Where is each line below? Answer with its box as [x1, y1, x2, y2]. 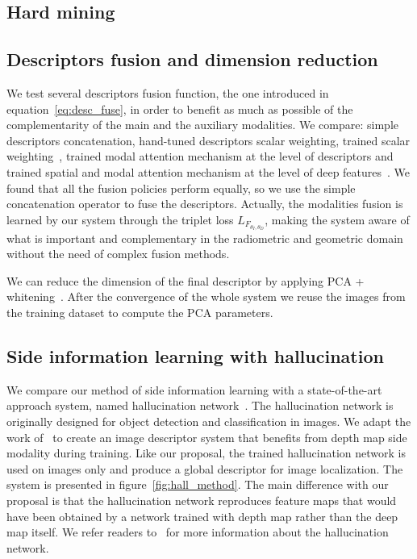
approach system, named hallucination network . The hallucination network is [6, 397, 394, 414]
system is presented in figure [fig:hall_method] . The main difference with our [6, 476, 389, 493]
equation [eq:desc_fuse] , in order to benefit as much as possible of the [6, 100, 353, 117]
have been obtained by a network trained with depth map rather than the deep [6, 507, 398, 524]
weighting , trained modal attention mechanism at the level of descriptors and [6, 148, 394, 165]
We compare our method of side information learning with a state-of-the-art [6, 381, 382, 398]
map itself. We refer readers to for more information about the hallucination [6, 524, 389, 540]
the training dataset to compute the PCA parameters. [6, 303, 273, 320]
